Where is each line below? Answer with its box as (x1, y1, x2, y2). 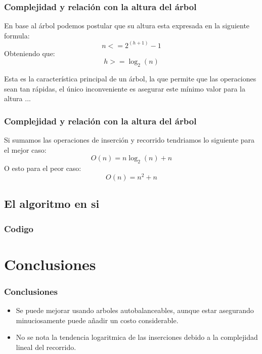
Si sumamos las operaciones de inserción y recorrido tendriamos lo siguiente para (4, 135, 255, 145)
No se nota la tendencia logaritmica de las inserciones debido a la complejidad (16, 332, 258, 342)
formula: (4, 30, 30, 40)
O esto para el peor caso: (4, 163, 81, 173)
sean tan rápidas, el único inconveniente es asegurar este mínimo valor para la (4, 83, 245, 94)
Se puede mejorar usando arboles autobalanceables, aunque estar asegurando (16, 305, 254, 316)
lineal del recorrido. (16, 341, 76, 352)
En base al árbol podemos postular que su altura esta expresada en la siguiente (4, 20, 250, 31)
